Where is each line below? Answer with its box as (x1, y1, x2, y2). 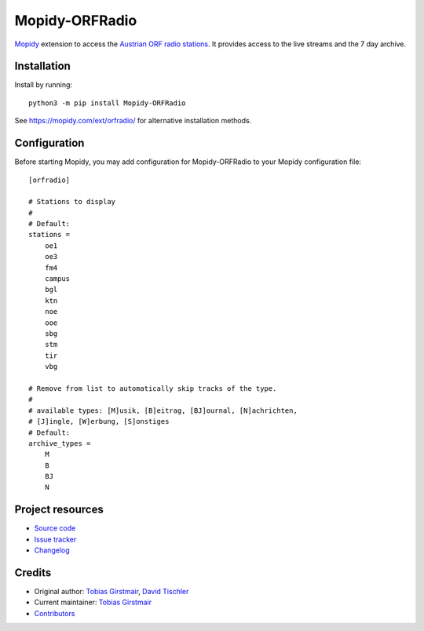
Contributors (34, 608, 75, 618)
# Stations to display (28, 197, 116, 206)
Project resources (14, 503, 104, 516)
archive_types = (28, 439, 91, 447)
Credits (14, 566, 52, 579)
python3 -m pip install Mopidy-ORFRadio (28, 98, 186, 108)
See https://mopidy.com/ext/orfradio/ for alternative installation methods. (14, 116, 252, 126)
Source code (34, 523, 76, 533)
